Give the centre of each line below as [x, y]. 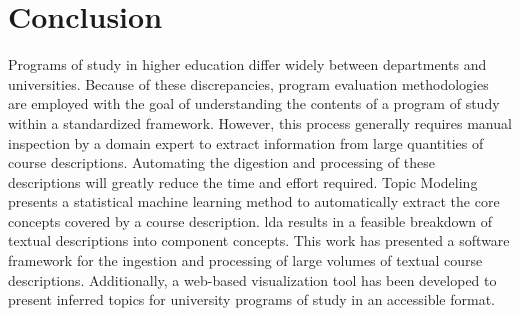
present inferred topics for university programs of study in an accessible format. [251, 299]
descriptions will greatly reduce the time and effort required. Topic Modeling [243, 181]
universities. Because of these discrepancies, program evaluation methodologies [248, 83]
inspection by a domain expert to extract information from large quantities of [246, 142]
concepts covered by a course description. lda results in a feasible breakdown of [250, 220]
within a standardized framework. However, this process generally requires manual [260, 122]
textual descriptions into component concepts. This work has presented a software [259, 240]
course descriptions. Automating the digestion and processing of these [221, 162]
